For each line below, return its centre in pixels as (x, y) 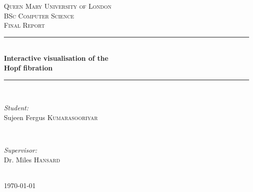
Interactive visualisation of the (56, 58)
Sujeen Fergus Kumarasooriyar (51, 117)
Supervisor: (20, 149)
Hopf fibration (28, 67)
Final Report (25, 25)
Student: (16, 108)
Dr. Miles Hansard (32, 159)
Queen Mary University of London (58, 6)
